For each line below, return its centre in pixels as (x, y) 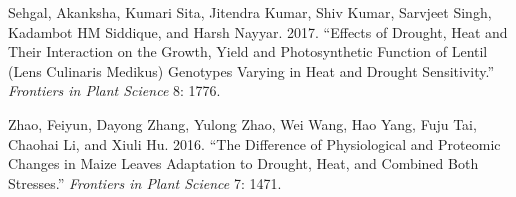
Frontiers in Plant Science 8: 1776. (114, 90)
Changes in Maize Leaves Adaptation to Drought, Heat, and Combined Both (243, 163)
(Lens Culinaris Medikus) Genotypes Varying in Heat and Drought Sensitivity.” (251, 70)
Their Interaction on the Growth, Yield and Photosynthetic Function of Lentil (248, 51)
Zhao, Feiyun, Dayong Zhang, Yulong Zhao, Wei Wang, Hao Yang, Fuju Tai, (242, 123)
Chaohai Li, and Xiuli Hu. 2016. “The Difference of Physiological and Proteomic (254, 143)
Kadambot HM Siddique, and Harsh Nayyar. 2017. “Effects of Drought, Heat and (258, 31)
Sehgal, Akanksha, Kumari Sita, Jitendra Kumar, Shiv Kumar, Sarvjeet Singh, (250, 12)
